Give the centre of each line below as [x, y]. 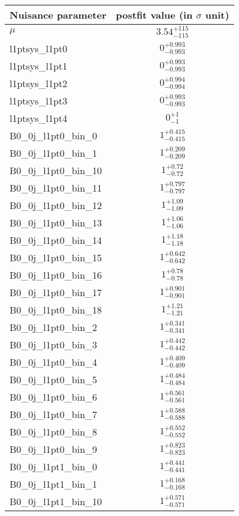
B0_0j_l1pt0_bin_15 [56, 257]
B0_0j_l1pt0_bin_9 [54, 449]
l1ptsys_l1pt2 [39, 83]
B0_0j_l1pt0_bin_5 [54, 379]
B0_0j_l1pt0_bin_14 [56, 240]
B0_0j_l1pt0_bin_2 [54, 327]
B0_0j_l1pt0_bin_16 [56, 275]
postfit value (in [154, 15]
